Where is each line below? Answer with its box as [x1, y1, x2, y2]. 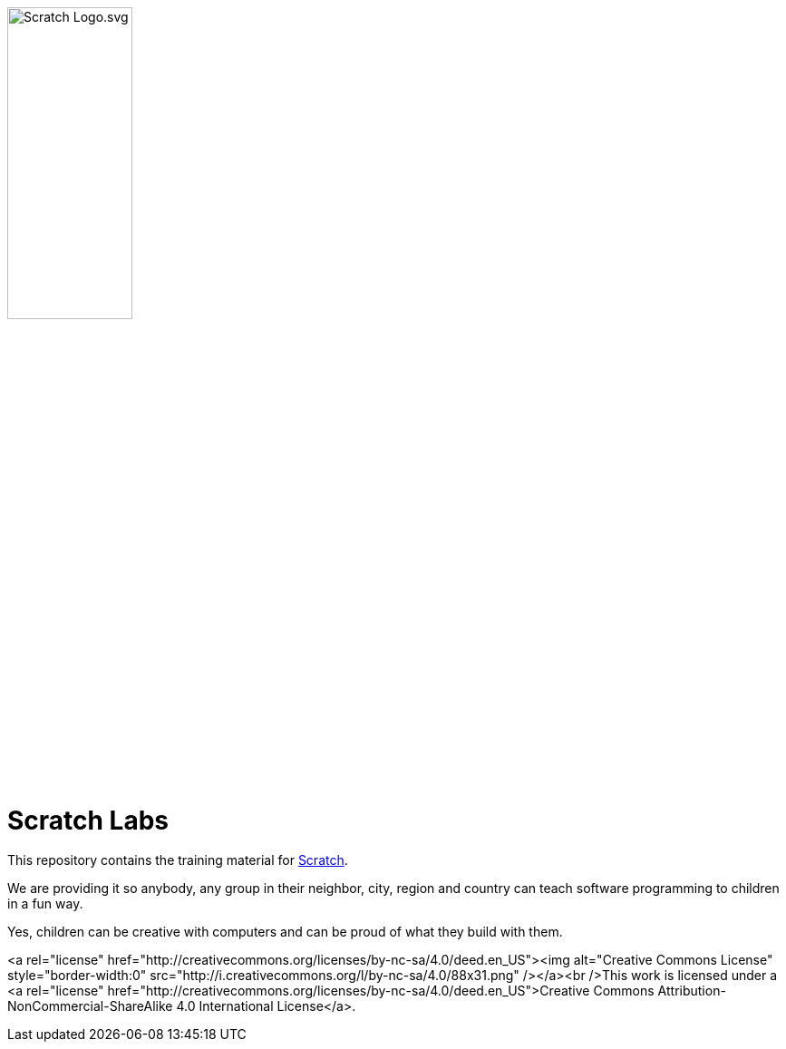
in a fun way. [7, 896, 83, 912]
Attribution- [657, 983, 726, 999]
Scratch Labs [7, 804, 170, 836]
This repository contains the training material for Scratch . [7, 852, 348, 869]
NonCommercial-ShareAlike [7, 998, 173, 1015]
